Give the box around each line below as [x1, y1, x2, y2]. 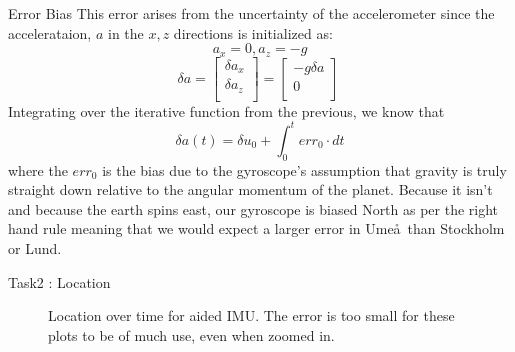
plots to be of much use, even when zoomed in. [48, 324, 335, 345]
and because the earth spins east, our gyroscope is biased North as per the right [8, 198, 499, 219]
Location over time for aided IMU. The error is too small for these [48, 305, 455, 326]
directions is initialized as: [173, 22, 333, 43]
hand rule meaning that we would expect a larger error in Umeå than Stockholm [8, 218, 505, 239]
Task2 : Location [8, 271, 111, 292]
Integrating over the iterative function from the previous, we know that [8, 100, 445, 121]
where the [8, 159, 68, 180]
